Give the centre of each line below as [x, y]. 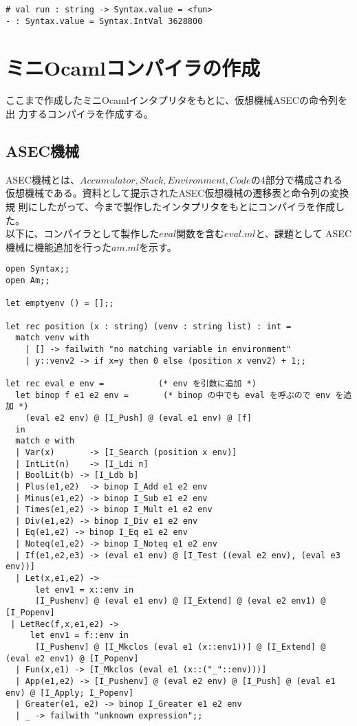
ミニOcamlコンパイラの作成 [133, 67]
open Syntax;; [38, 269]
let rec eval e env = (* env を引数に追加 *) [131, 383]
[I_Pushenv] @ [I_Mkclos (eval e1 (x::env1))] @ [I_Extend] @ [180, 647]
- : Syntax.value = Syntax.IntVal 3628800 [104, 21]
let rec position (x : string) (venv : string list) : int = [149, 326]
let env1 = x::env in [84, 590]
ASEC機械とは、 [43, 179]
